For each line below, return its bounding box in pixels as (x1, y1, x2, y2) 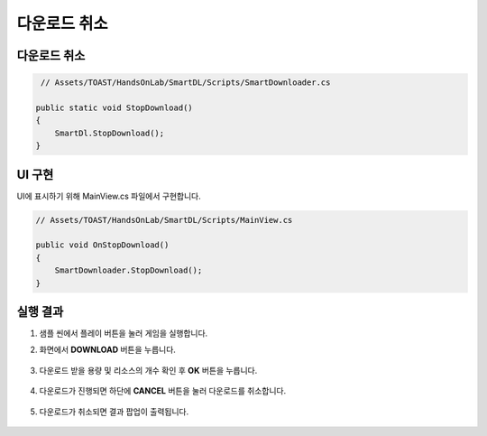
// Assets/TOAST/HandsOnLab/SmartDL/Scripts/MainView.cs (35, 215, 293, 225)
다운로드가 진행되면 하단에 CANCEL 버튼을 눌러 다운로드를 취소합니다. (39, 385, 287, 396)
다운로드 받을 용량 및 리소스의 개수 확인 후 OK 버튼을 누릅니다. (39, 365, 258, 376)
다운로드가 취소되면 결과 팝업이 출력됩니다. (39, 406, 189, 417)
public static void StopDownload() (35, 102, 193, 113)
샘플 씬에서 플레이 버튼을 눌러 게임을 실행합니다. (39, 328, 208, 339)
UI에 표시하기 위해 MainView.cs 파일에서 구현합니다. (16, 190, 202, 201)
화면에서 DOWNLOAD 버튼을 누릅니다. (39, 344, 176, 356)
